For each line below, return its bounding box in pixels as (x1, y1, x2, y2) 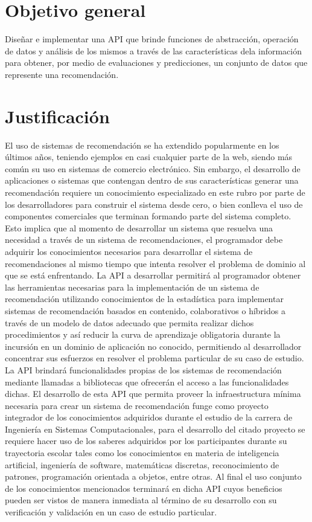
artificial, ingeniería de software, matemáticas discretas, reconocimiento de (5, 458, 279, 471)
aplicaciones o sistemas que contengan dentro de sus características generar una (5, 174, 299, 187)
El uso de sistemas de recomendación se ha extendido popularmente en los (5, 138, 279, 151)
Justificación (5, 103, 110, 128)
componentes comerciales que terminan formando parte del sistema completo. (5, 210, 291, 222)
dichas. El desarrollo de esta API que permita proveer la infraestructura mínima (5, 387, 301, 400)
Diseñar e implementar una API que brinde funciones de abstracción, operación (5, 33, 299, 45)
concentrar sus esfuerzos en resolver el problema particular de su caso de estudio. (5, 352, 304, 364)
